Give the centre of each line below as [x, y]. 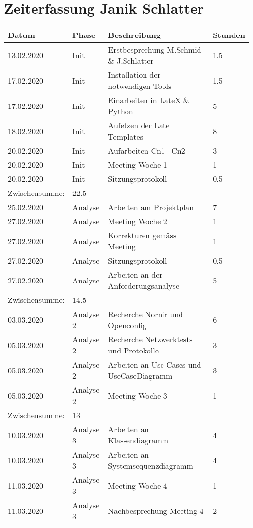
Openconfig [127, 325]
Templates [126, 137]
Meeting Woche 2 [138, 221]
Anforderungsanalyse [144, 286]
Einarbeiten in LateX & [149, 100]
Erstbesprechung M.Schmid [155, 50]
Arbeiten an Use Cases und [155, 365]
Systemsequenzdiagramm [151, 466]
